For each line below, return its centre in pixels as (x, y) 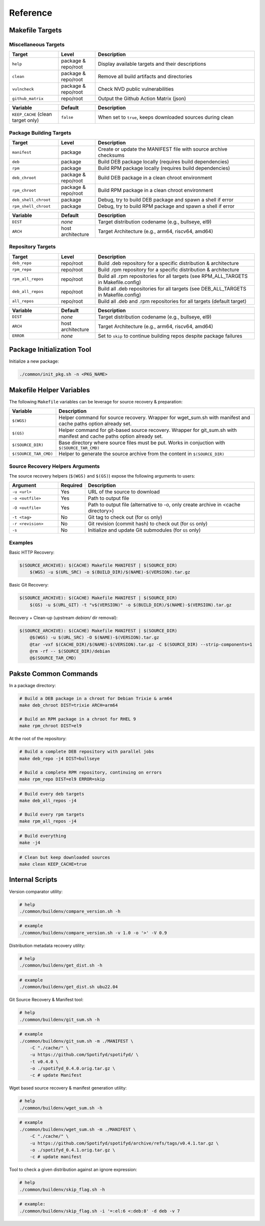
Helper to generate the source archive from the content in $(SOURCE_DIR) (142, 454)
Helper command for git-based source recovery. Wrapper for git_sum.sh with (148, 430)
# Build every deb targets (52, 794)
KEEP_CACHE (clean (32, 114)
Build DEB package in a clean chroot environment (155, 178)
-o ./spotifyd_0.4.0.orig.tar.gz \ (72, 1068)
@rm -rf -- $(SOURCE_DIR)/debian (70, 651)
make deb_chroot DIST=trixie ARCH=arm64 (68, 705)
